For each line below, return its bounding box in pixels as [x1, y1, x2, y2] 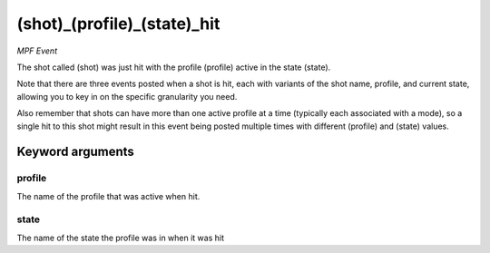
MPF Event [16, 45, 58, 56]
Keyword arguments [16, 144, 135, 160]
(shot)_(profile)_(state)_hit [16, 14, 220, 34]
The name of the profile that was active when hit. [16, 190, 201, 201]
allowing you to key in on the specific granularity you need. [16, 91, 238, 102]
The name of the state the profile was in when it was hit [16, 232, 225, 243]
